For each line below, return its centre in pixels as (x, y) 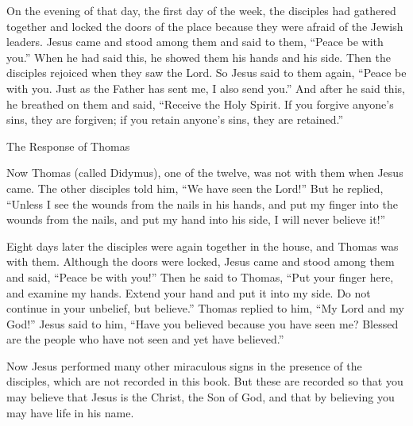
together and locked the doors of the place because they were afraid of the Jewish (205, 26)
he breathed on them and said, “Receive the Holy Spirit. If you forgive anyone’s (200, 104)
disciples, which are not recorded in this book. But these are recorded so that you (205, 381)
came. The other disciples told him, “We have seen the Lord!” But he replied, (195, 188)
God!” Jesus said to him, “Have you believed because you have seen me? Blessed (203, 323)
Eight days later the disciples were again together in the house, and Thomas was (203, 246)
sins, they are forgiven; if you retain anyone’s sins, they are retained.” (175, 119)
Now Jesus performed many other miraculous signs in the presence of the (184, 365)
